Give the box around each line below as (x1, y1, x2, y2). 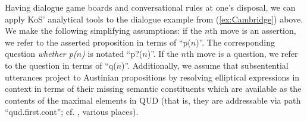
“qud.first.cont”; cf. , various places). (5, 105, 139, 118)
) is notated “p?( (82, 47, 143, 60)
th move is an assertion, (209, 24, 296, 37)
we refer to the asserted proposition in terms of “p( (5, 36, 191, 48)
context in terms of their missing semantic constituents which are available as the (5, 82, 302, 95)
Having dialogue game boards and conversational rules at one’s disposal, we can (5, 1, 296, 13)
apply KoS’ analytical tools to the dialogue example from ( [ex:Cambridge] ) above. (5, 12, 303, 25)
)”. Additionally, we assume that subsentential (121, 59, 289, 71)
